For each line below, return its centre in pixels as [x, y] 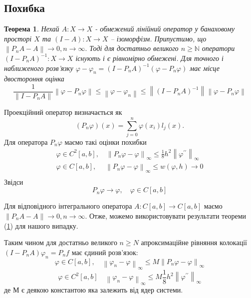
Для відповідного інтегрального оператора [68, 206]
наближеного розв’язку [39, 68]
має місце [205, 68]
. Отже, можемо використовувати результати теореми [165, 216]
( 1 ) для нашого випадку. [41, 225]
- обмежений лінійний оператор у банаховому [165, 29]
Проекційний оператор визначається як [63, 112]
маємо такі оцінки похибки [106, 142]
